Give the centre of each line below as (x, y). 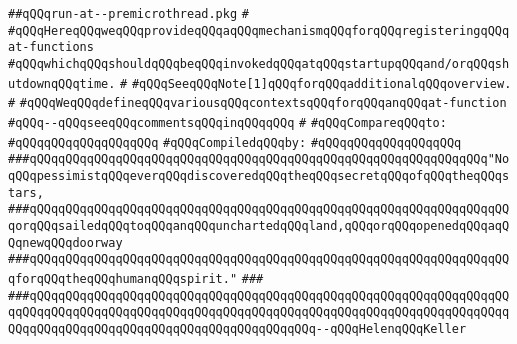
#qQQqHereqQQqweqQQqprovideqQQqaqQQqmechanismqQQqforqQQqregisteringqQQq (259, 30)
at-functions (51, 47)
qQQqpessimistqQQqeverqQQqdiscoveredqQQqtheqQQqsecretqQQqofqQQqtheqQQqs (259, 175)
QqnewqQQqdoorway (65, 242)
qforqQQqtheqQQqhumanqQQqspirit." (123, 278)
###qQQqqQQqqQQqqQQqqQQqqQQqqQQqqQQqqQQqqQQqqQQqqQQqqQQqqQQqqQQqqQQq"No (259, 159)
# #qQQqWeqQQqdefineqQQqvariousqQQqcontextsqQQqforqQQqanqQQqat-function (257, 103)
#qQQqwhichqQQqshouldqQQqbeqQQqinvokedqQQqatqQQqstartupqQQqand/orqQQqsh (259, 63)
